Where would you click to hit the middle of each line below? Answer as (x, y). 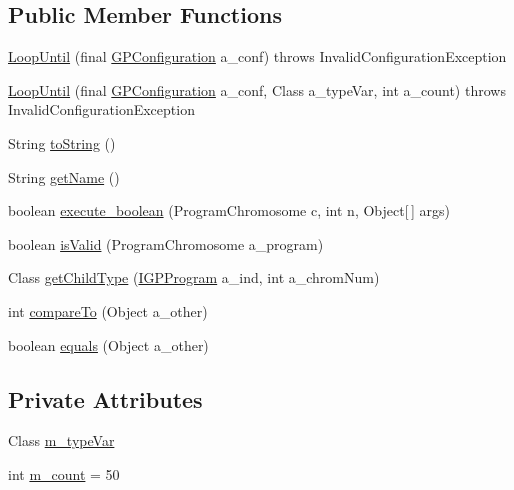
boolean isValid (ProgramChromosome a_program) (166, 243)
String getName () (64, 176)
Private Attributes (105, 398)
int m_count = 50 (64, 473)
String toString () (62, 142)
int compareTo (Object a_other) (108, 310)
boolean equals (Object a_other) (108, 344)
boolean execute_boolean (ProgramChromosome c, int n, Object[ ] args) (229, 210)
